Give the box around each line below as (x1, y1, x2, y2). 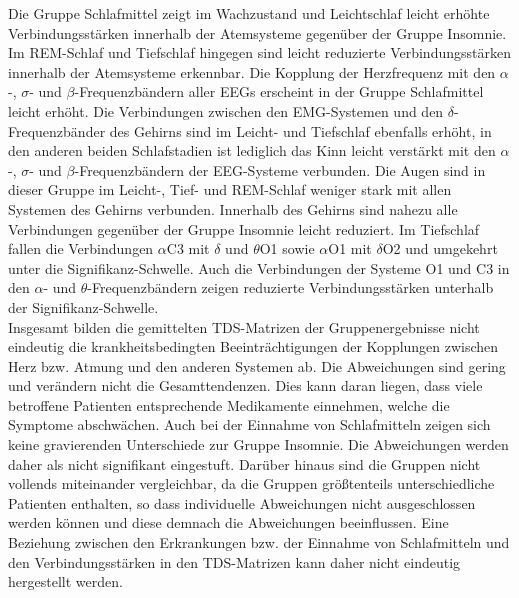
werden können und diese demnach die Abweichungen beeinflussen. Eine (8, 512, 449, 533)
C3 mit (166, 238, 210, 259)
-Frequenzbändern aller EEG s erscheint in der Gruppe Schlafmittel (74, 81, 484, 102)
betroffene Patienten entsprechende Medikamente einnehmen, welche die (8, 394, 450, 415)
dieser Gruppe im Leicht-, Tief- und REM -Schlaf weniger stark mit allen (8, 179, 452, 200)
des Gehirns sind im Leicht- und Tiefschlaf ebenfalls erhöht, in (109, 120, 492, 141)
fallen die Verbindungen (8, 238, 154, 259)
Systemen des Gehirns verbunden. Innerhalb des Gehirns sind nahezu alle (8, 198, 458, 219)
